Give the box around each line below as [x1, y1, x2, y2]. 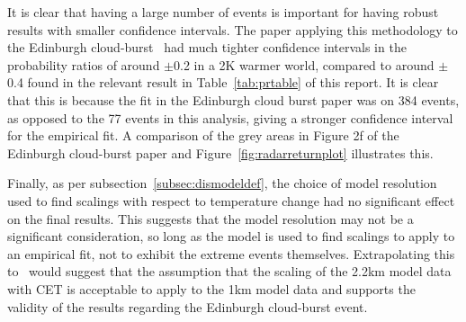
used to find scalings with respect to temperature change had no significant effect [7, 191, 455, 210]
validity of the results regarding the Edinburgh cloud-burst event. [7, 297, 368, 316]
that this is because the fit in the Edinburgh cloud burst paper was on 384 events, [7, 90, 460, 109]
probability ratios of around [7, 55, 160, 74]
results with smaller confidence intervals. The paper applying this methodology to [7, 20, 458, 39]
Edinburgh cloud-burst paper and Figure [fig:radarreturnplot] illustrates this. [7, 143, 434, 162]
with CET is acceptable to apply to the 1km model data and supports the [7, 279, 416, 298]
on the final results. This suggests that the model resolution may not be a [7, 209, 414, 228]
